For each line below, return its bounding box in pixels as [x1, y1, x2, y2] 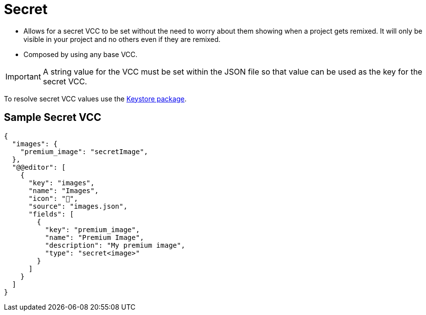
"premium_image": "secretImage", [20, 147, 149, 156]
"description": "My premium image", [45, 241, 185, 249]
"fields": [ [28, 210, 74, 218]
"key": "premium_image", [45, 225, 140, 234]
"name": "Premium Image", [45, 233, 144, 241]
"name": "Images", [28, 186, 99, 195]
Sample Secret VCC [4, 111, 102, 124]
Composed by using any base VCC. [23, 50, 138, 59]
